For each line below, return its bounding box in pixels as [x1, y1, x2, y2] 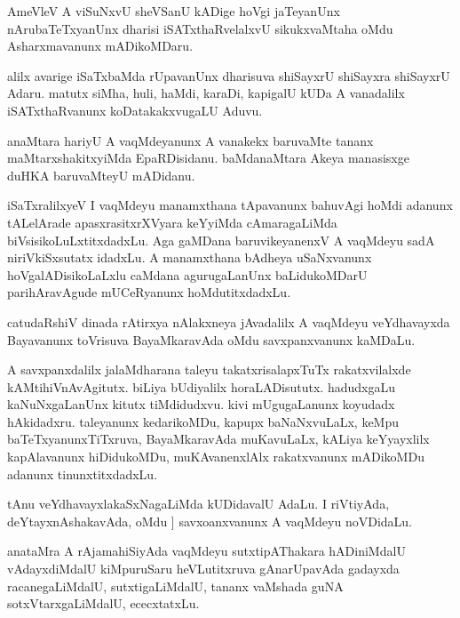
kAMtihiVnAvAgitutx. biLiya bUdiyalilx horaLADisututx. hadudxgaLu [7, 377, 395, 396]
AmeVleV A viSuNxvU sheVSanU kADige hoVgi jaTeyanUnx [7, 2, 340, 20]
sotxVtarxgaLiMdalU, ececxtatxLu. [7, 594, 200, 613]
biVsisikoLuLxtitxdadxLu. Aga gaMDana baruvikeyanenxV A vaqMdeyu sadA [7, 230, 435, 249]
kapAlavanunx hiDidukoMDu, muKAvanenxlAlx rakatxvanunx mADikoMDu [7, 447, 424, 466]
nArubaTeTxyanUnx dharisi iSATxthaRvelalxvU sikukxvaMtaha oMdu [7, 19, 393, 37]
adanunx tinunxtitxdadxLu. [7, 464, 158, 483]
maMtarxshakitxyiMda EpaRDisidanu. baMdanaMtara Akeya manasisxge [7, 148, 409, 167]
